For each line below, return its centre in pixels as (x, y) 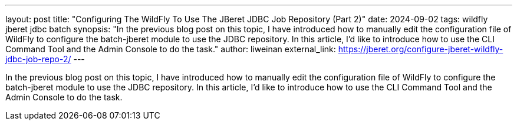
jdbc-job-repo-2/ (38, 59)
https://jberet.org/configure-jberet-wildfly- (421, 49)
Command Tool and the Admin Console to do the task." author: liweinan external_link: (171, 49)
